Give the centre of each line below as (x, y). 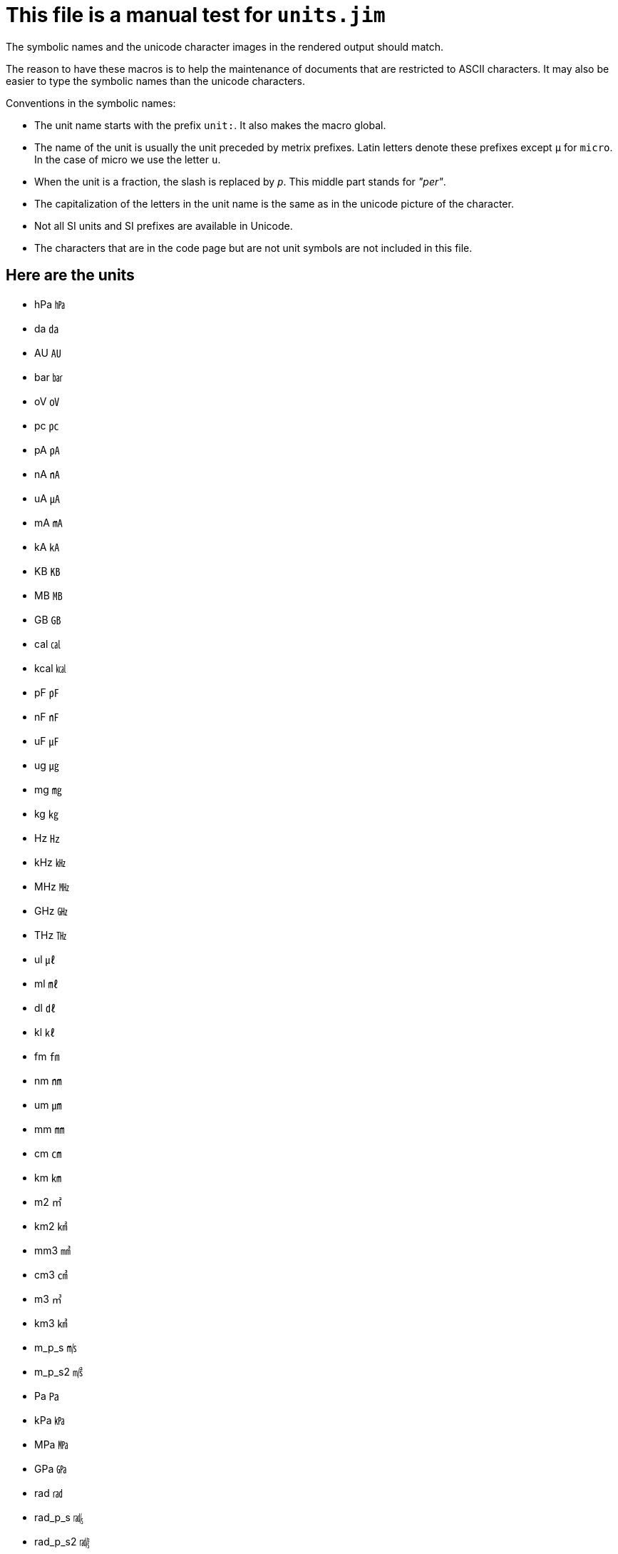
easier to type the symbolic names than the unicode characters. (155, 81)
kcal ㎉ (50, 668)
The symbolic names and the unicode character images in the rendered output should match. (225, 46)
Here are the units (70, 275)
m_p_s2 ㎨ (58, 1371)
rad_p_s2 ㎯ (62, 1541)
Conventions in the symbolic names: (91, 103)
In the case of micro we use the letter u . (128, 159)
